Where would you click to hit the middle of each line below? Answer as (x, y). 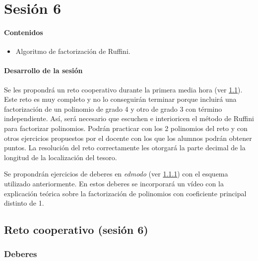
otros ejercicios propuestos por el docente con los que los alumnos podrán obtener (128, 138)
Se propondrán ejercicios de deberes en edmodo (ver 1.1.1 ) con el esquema (116, 174)
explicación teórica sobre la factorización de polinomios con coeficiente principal (125, 193)
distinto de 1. (24, 203)
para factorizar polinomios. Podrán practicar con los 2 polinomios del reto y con (126, 128)
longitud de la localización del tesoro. (61, 157)
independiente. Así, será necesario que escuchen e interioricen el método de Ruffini (129, 118)
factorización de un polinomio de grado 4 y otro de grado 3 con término (113, 109)
